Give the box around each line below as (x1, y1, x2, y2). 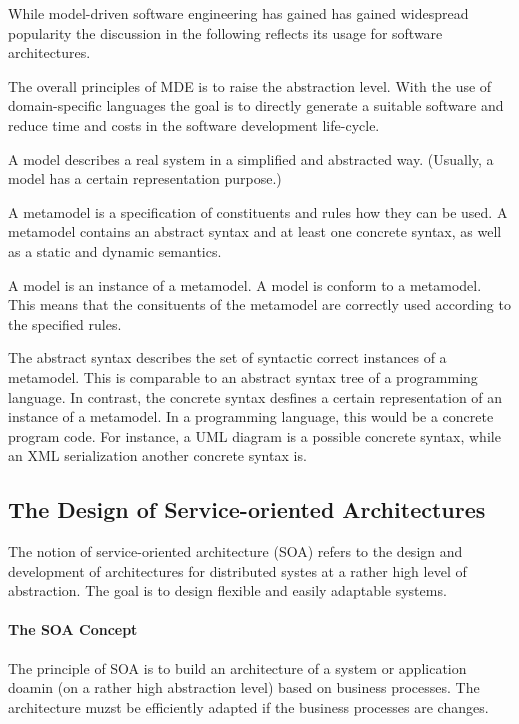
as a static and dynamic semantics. (8, 240, 222, 261)
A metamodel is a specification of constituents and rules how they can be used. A (8, 201, 508, 222)
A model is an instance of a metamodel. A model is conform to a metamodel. (8, 274, 482, 295)
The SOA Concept (8, 619, 138, 640)
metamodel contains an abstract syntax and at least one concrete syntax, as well (8, 221, 502, 242)
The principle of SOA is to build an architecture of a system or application (8, 657, 467, 678)
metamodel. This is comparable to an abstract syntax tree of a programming (8, 366, 478, 387)
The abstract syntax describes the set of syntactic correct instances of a (8, 347, 447, 368)
